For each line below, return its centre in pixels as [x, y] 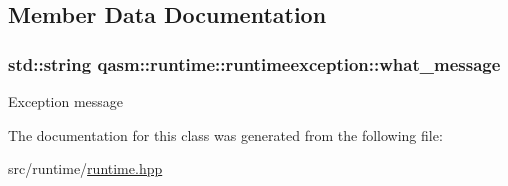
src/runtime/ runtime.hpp [85, 168]
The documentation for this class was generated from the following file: [225, 134]
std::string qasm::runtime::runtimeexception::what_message [254, 63]
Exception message [66, 101]
